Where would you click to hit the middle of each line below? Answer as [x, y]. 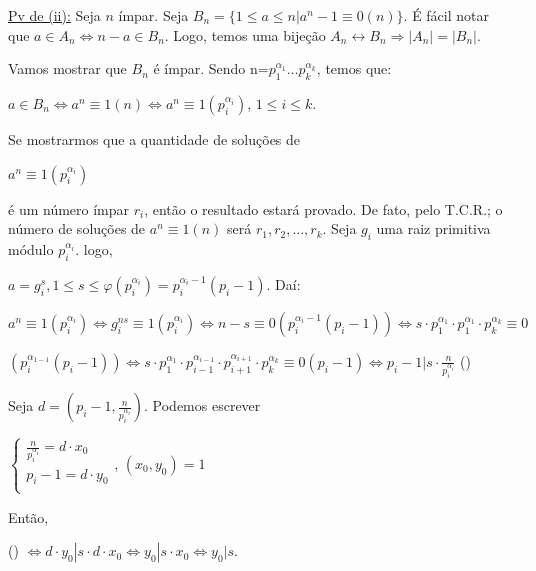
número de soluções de [77, 228]
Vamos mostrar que [67, 68]
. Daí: [283, 283]
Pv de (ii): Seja [54, 15]
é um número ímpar [69, 208]
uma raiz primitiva [433, 228]
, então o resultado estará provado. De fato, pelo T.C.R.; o [323, 208]
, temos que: [354, 68]
